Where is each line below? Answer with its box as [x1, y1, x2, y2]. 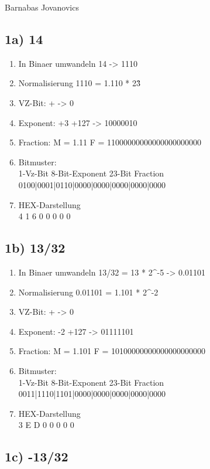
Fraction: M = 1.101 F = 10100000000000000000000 [18, 345, 206, 357]
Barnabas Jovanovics [5, 1, 79, 13]
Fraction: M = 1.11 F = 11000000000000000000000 [18, 136, 202, 148]
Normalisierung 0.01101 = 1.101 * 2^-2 [18, 286, 159, 298]
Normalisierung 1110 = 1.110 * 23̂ [18, 77, 141, 89]
